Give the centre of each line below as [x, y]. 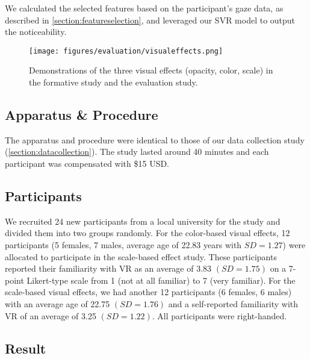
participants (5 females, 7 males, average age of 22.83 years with [123, 245]
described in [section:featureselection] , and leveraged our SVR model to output [150, 20]
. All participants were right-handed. [219, 315]
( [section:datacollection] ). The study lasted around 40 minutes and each [137, 151]
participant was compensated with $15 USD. [87, 164]
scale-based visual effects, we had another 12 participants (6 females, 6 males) [148, 292]
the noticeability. [36, 32]
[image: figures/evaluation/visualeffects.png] [126, 51]
